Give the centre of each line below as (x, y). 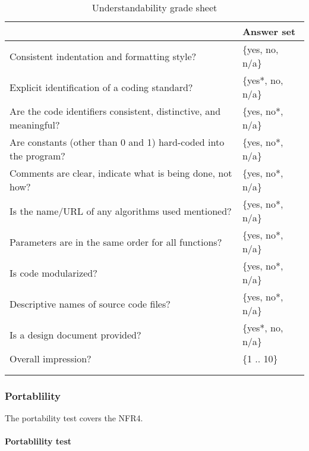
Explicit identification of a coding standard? (101, 87)
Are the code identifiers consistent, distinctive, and (115, 111)
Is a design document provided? (75, 334)
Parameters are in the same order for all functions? (116, 242)
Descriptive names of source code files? (90, 303)
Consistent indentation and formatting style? (103, 56)
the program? (37, 156)
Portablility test (38, 441)
